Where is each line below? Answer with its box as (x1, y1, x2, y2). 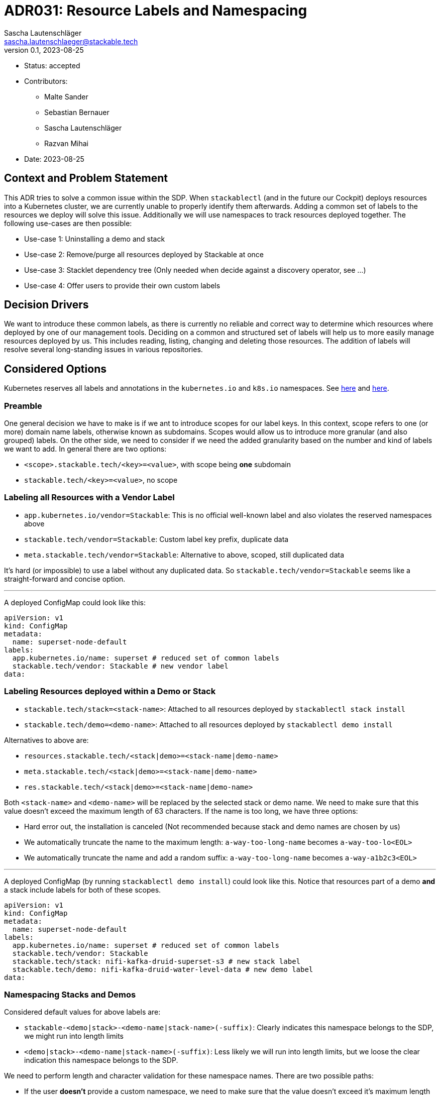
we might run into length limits (24, 1032, 124, 1041)
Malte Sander (44, 92, 88, 101)
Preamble (4, 400, 42, 411)
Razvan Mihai (44, 139, 88, 148)
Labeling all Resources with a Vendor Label (4, 492, 175, 503)
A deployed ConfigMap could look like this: (4, 598, 146, 607)
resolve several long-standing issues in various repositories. (4, 345, 203, 354)
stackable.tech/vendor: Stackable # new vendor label (12, 662, 229, 670)
